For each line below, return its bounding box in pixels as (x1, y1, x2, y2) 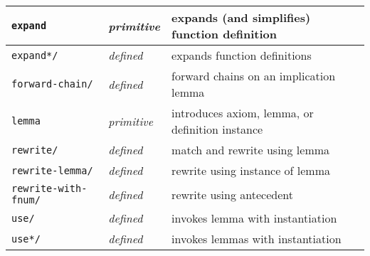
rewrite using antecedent (171, 186, 293, 203)
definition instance (171, 121, 263, 137)
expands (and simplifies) (171, 9, 311, 26)
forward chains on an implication (171, 68, 336, 84)
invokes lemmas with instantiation (171, 230, 342, 247)
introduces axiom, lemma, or (171, 105, 314, 121)
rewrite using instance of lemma (171, 162, 331, 178)
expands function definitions (171, 47, 312, 63)
